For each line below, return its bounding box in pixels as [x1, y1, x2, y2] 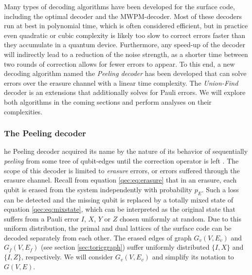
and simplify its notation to [152, 252, 234, 262]
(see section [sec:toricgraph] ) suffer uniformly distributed [41, 242, 210, 252]
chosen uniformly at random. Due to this [119, 213, 242, 223]
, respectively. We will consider [21, 252, 113, 262]
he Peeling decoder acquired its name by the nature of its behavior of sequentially [4, 146, 248, 156]
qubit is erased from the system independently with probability [4, 184, 193, 194]
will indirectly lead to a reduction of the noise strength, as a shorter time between [4, 49, 248, 59]
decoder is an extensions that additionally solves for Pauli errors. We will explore [4, 87, 246, 97]
